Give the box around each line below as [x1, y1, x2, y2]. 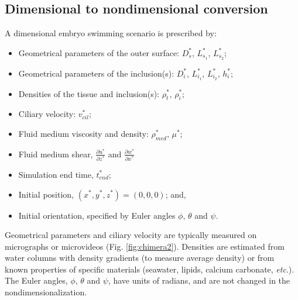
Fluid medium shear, [18, 147, 93, 160]
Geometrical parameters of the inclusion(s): [18, 67, 174, 79]
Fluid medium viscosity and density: [18, 127, 149, 139]
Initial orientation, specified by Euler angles [18, 209, 176, 221]
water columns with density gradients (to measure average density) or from [5, 251, 275, 264]
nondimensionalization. [5, 286, 87, 298]
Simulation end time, [18, 168, 94, 180]
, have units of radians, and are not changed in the [108, 274, 290, 287]
